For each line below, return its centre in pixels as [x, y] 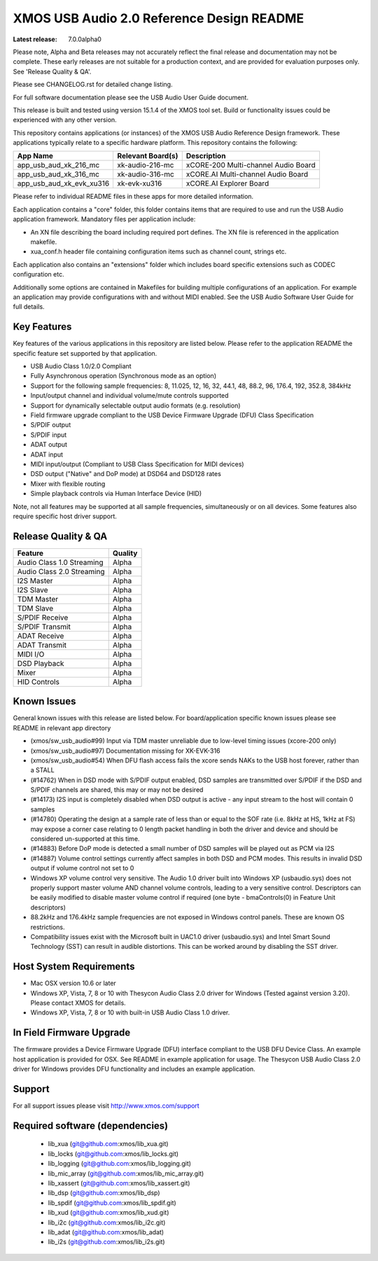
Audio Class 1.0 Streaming [61, 562]
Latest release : [35, 39]
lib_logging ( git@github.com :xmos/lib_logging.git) [120, 1164]
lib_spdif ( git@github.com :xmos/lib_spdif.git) [112, 1203]
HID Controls [38, 681]
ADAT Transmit [42, 645]
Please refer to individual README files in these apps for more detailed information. [133, 197]
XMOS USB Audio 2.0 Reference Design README [159, 18]
